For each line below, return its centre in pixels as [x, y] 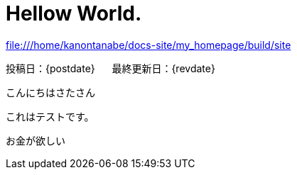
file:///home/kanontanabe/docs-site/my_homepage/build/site [148, 45]
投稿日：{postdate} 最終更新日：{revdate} [110, 68]
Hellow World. [74, 13]
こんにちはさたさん [50, 92]
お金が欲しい [36, 140]
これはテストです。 [50, 116]
